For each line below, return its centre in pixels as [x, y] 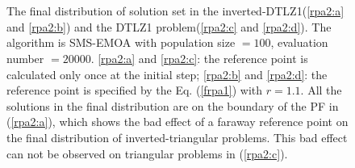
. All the [321, 90]
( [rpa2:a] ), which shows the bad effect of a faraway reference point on [177, 122]
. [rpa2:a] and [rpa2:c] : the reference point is [199, 58]
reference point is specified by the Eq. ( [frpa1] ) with [135, 90]
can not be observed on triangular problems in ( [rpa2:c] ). [147, 153]
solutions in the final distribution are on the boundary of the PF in [173, 105]
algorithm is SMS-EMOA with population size [121, 42]
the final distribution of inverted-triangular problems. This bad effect [177, 137]
